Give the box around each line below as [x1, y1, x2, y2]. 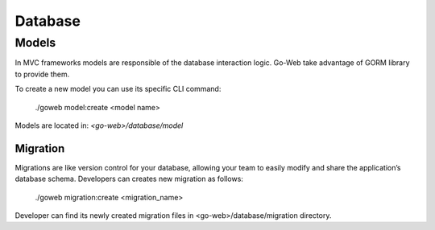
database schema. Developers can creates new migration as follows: [14, 174, 243, 184]
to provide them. [14, 69, 70, 79]
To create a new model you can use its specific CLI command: [14, 84, 222, 94]
